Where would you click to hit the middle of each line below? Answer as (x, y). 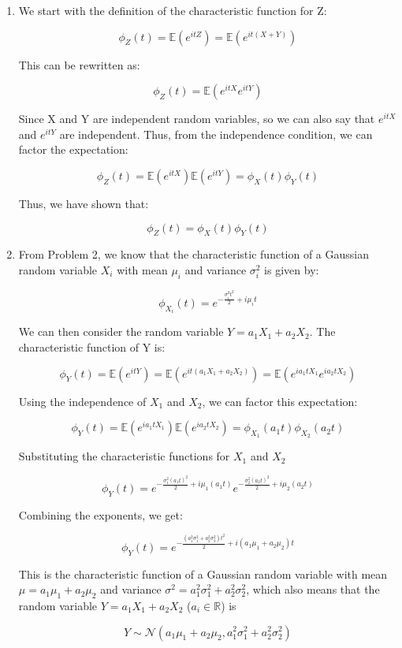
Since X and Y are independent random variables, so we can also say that (197, 119)
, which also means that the (313, 589)
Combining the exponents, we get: (100, 514)
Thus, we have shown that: (84, 203)
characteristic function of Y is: (92, 347)
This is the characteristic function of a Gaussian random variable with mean (203, 574)
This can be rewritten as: (79, 64)
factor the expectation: (73, 149)
